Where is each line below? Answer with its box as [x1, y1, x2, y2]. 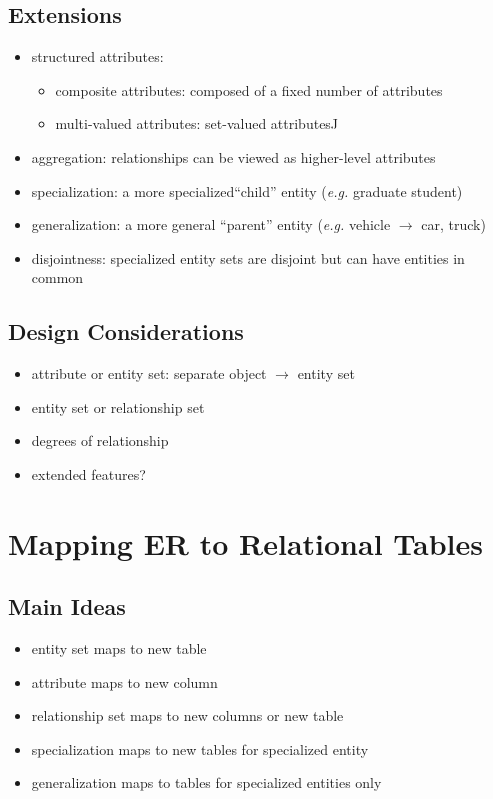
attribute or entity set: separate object [31, 363, 267, 384]
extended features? [31, 463, 146, 484]
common [31, 267, 84, 288]
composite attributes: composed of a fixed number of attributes [55, 79, 443, 100]
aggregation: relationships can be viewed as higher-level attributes [31, 146, 436, 167]
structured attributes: [31, 46, 164, 67]
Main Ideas [8, 591, 126, 622]
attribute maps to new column [31, 671, 218, 692]
